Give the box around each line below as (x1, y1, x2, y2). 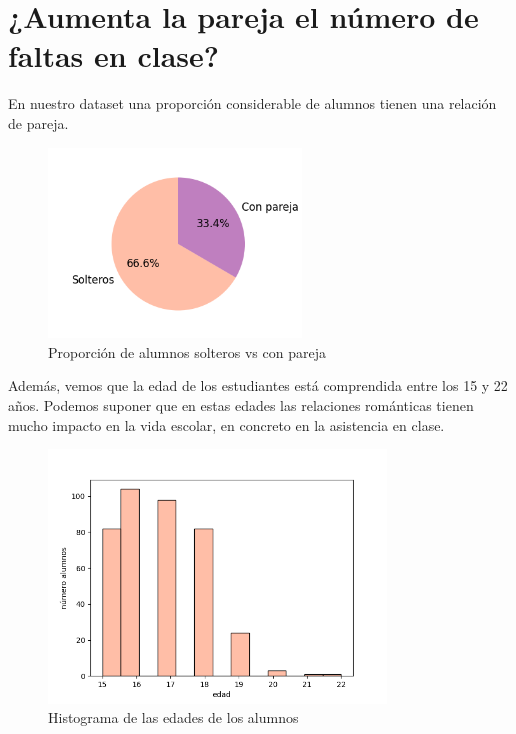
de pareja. (8, 112, 69, 133)
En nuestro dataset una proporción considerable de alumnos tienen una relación (8, 93, 497, 114)
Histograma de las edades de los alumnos (48, 707, 299, 728)
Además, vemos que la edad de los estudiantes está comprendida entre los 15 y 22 (8, 375, 508, 396)
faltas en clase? (8, 35, 219, 76)
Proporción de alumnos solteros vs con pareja (48, 341, 326, 362)
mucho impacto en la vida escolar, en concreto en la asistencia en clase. (8, 414, 445, 435)
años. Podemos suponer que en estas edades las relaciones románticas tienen (8, 395, 474, 416)
